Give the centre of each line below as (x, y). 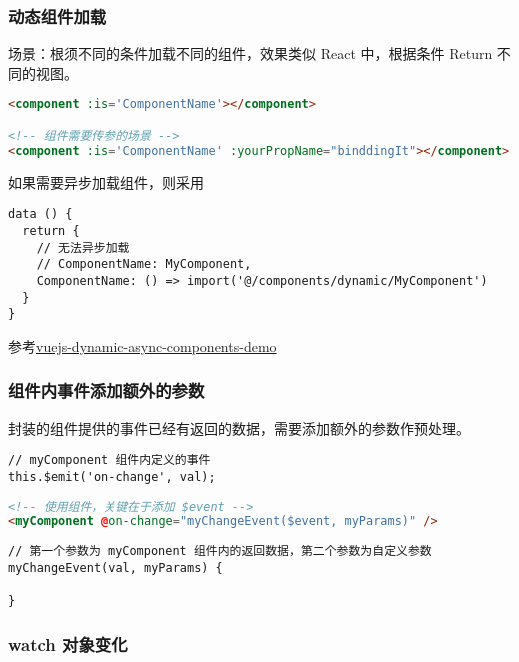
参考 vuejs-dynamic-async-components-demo (142, 345)
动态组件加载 (57, 15)
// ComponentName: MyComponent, (144, 264)
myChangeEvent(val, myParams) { (115, 568)
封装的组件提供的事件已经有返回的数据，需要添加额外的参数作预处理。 (239, 427)
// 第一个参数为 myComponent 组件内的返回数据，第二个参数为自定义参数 (220, 551)
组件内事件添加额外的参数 (106, 390)
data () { (40, 214)
